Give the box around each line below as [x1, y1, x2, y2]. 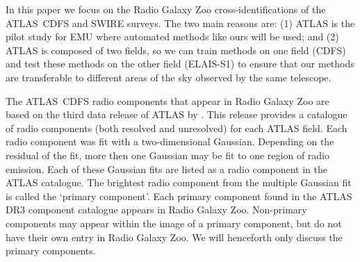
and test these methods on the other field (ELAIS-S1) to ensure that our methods [6, 56, 354, 71]
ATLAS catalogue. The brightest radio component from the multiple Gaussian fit [6, 175, 352, 190]
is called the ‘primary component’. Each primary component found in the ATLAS [6, 188, 352, 203]
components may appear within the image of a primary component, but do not [6, 215, 342, 230]
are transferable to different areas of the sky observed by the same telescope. [6, 69, 332, 84]
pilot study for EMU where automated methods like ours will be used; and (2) [6, 29, 339, 44]
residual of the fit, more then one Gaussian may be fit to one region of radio [6, 147, 329, 162]
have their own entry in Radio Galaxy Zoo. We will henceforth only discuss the [6, 229, 343, 244]
